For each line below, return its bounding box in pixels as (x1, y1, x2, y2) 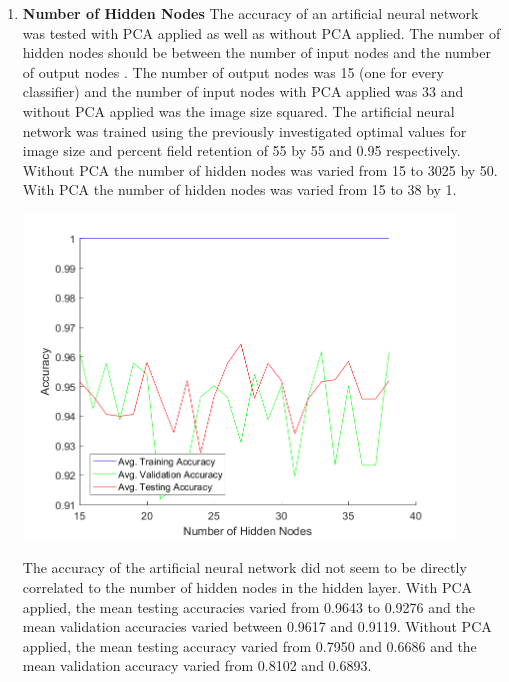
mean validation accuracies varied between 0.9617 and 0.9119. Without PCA (22, 616, 492, 637)
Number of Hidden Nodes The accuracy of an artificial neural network (22, 3, 479, 23)
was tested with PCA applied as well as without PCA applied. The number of (22, 22, 501, 43)
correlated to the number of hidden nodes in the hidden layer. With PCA (22, 576, 473, 597)
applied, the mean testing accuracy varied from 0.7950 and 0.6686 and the (22, 635, 477, 656)
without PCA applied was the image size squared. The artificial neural (22, 100, 455, 121)
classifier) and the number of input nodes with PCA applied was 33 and (22, 81, 464, 102)
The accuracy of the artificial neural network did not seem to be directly (22, 557, 467, 578)
